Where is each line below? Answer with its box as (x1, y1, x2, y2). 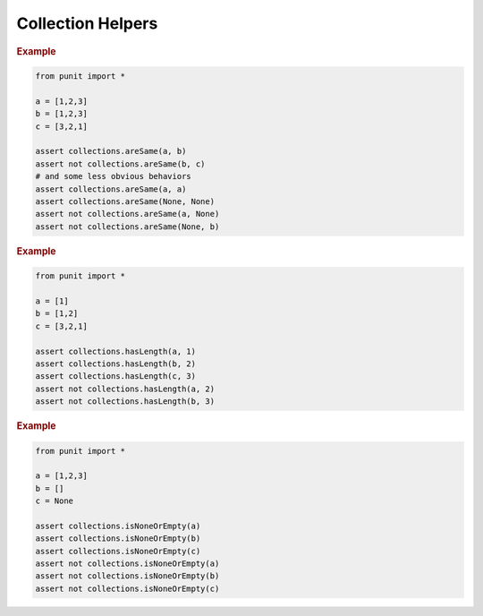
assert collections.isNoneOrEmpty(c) (35, 546, 201, 556)
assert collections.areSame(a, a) (35, 184, 187, 194)
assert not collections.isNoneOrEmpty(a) (35, 559, 220, 569)
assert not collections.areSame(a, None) (35, 209, 220, 219)
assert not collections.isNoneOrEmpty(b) (35, 571, 220, 581)
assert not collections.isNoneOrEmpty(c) (35, 583, 220, 594)
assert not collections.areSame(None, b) (35, 221, 220, 232)
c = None (35, 496, 74, 506)
